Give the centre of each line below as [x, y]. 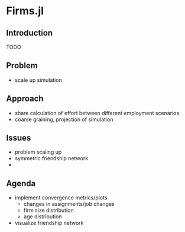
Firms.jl [25, 11]
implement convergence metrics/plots [61, 198]
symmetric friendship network [51, 158]
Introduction [30, 33]
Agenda [21, 183]
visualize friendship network [49, 223]
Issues [19, 138]
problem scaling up [38, 152]
